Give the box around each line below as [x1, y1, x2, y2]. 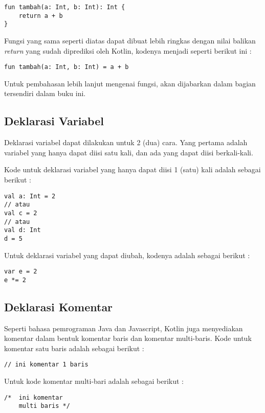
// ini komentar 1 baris [4, 361, 89, 369]
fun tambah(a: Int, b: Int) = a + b [4, 63, 129, 71]
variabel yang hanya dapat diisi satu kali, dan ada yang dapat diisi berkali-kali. [4, 147, 253, 157]
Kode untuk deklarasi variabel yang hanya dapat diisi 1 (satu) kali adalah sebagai [4, 164, 261, 175]
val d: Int [4, 226, 41, 234]
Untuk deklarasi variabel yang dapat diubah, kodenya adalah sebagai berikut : [4, 249, 250, 260]
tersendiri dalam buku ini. [4, 88, 86, 99]
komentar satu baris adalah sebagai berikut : [4, 342, 144, 353]
